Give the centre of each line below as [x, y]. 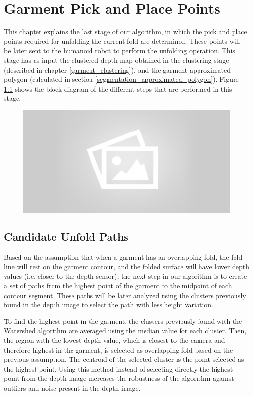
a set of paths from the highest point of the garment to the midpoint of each [118, 286]
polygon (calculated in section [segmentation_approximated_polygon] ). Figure [121, 79]
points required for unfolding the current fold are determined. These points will [122, 41]
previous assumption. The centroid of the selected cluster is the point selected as [124, 359]
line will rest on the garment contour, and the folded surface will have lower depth [126, 266]
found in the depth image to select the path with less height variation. [108, 305]
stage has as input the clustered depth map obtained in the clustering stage [117, 60]
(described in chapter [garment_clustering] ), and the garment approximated [117, 69]
